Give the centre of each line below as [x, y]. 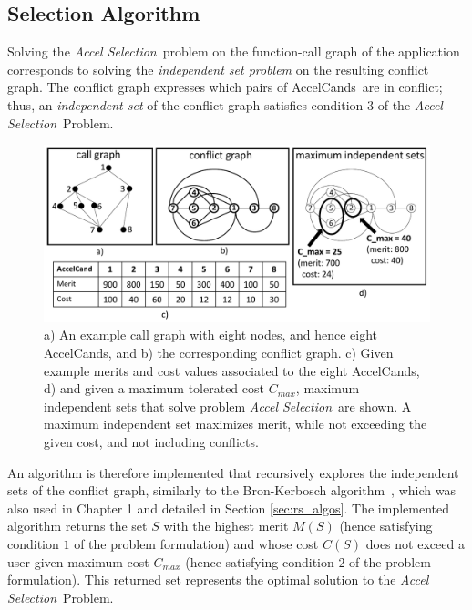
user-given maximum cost [78, 561]
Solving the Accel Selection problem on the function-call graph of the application [234, 51]
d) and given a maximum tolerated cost [154, 388]
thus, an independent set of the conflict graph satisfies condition [185, 104]
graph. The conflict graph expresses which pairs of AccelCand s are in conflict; [225, 87]
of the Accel [410, 104]
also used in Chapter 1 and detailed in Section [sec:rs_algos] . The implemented [229, 508]
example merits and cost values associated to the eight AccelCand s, [232, 370]
